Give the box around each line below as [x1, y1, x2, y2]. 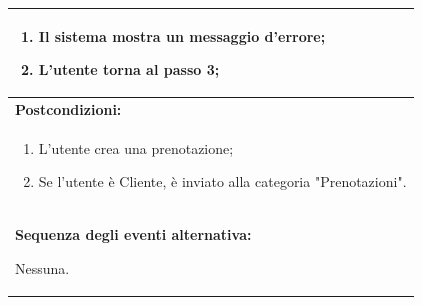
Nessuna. [15, 257, 70, 278]
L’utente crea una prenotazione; [38, 137, 234, 158]
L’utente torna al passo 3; [38, 59, 220, 80]
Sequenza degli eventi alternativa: [15, 224, 252, 245]
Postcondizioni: [15, 98, 122, 119]
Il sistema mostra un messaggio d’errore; [38, 25, 326, 46]
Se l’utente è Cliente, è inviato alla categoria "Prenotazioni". [38, 171, 407, 192]
